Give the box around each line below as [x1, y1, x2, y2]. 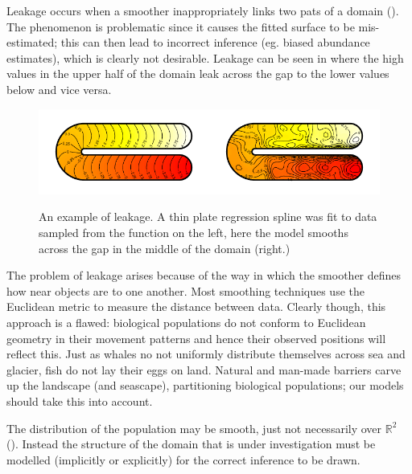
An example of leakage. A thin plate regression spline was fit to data [39, 208, 377, 225]
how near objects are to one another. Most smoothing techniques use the [6, 282, 365, 299]
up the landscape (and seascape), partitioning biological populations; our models [6, 377, 404, 394]
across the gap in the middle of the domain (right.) [39, 239, 290, 256]
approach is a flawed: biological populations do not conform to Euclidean [6, 314, 366, 330]
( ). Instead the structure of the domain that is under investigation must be [6, 435, 376, 452]
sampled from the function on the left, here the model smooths [39, 224, 348, 241]
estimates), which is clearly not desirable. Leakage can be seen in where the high [6, 49, 404, 66]
